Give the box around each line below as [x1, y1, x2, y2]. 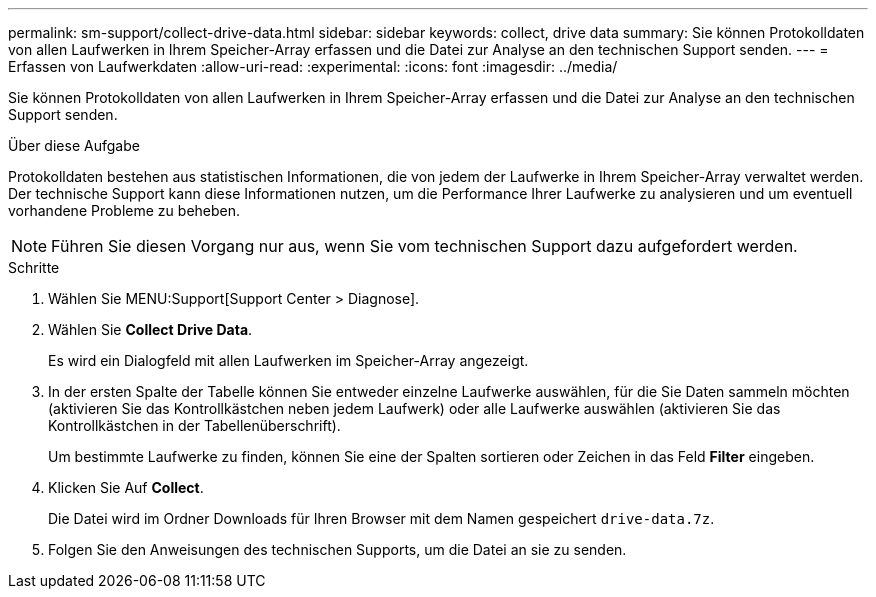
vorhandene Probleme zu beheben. [8, 202, 241, 219]
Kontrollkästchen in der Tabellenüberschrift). [48, 417, 341, 434]
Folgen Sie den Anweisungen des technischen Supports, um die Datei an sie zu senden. [48, 541, 627, 558]
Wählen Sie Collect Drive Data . [48, 321, 253, 338]
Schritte [8, 259, 60, 276]
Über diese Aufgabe [8, 137, 140, 154]
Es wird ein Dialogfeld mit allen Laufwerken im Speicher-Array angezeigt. [48, 352, 529, 369]
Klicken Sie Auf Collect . [48, 479, 204, 496]
